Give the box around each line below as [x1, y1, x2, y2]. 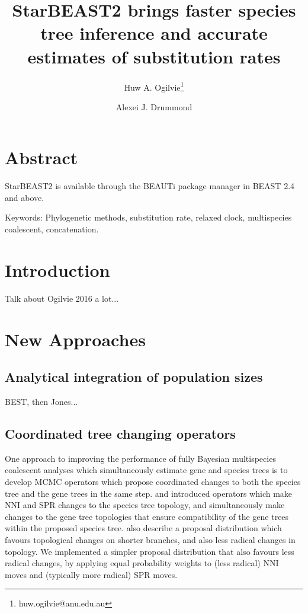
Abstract [5, 145, 78, 170]
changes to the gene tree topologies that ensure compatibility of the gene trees [5, 510, 289, 522]
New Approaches [5, 327, 146, 351]
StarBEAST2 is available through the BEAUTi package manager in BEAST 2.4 [5, 180, 295, 192]
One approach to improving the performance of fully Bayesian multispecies [5, 452, 276, 464]
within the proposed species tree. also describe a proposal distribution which [5, 522, 282, 534]
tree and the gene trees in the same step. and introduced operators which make [5, 487, 293, 499]
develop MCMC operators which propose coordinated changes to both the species [5, 475, 301, 487]
